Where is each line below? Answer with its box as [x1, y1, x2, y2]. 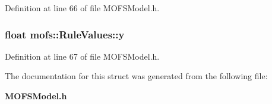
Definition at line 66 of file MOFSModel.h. [5, 2, 160, 14]
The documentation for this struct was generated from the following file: [5, 70, 268, 82]
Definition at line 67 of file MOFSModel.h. [5, 50, 160, 62]
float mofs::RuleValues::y [5, 27, 125, 41]
